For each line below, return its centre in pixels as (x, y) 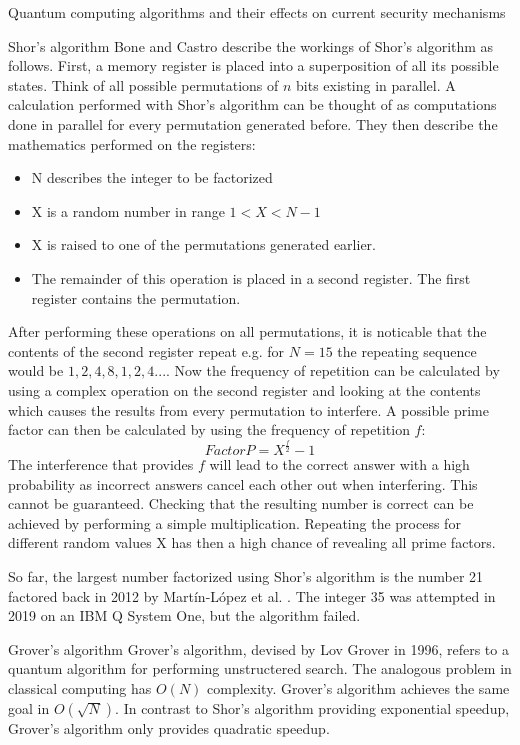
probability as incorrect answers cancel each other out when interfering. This (243, 483)
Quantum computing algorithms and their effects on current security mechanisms (257, 12)
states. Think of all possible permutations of (143, 84)
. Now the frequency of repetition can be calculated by (333, 370)
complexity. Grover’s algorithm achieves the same (358, 687)
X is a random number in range (128, 210)
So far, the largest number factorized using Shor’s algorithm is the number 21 (246, 576)
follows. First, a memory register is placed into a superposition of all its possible (253, 65)
